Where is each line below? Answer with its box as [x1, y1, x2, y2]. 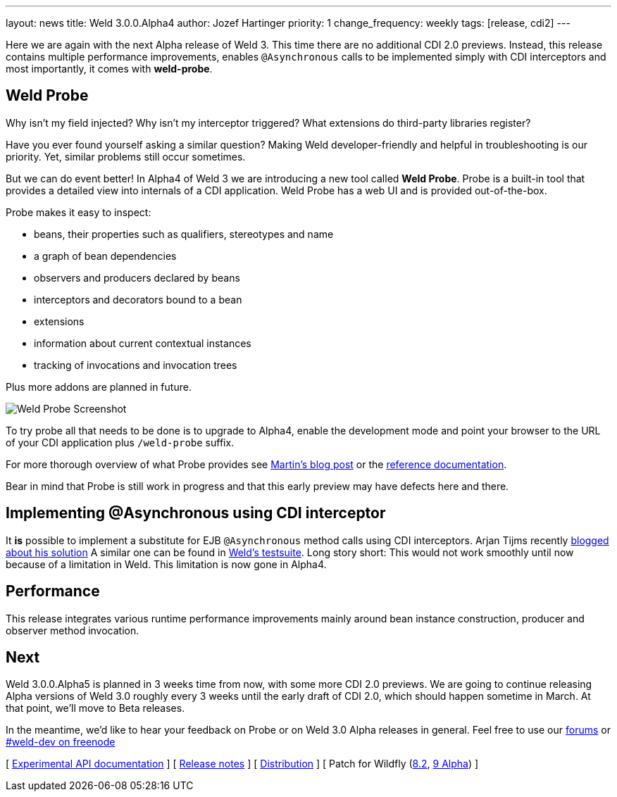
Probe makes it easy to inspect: [6, 206, 151, 218]
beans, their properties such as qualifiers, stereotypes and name [34, 227, 334, 240]
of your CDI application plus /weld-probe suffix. [6, 436, 235, 448]
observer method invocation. [6, 624, 139, 636]
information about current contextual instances [34, 337, 251, 349]
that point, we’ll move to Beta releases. [6, 702, 185, 715]
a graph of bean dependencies [34, 249, 177, 262]
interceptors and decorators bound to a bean [34, 293, 242, 306]
